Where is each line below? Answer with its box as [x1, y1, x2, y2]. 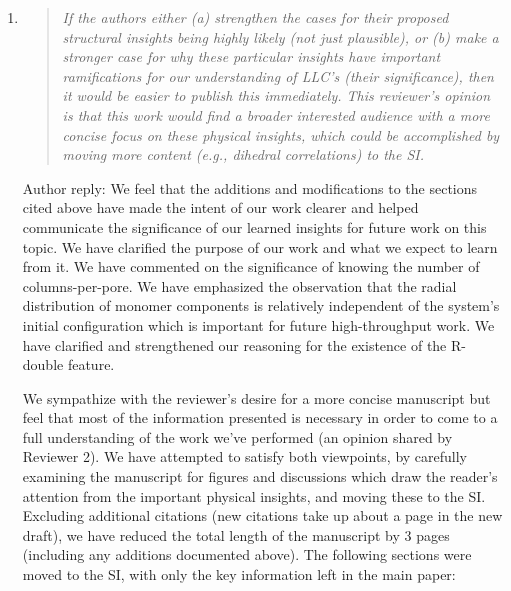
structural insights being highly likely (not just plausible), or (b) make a [62, 26, 499, 47]
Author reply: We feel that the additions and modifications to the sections [22, 177, 478, 198]
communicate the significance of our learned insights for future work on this [22, 216, 487, 237]
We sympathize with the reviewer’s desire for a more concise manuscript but [22, 387, 491, 408]
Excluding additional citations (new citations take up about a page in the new [22, 505, 503, 526]
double [22, 354, 64, 375]
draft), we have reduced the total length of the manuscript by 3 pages [22, 524, 450, 545]
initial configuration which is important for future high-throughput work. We [22, 314, 495, 335]
